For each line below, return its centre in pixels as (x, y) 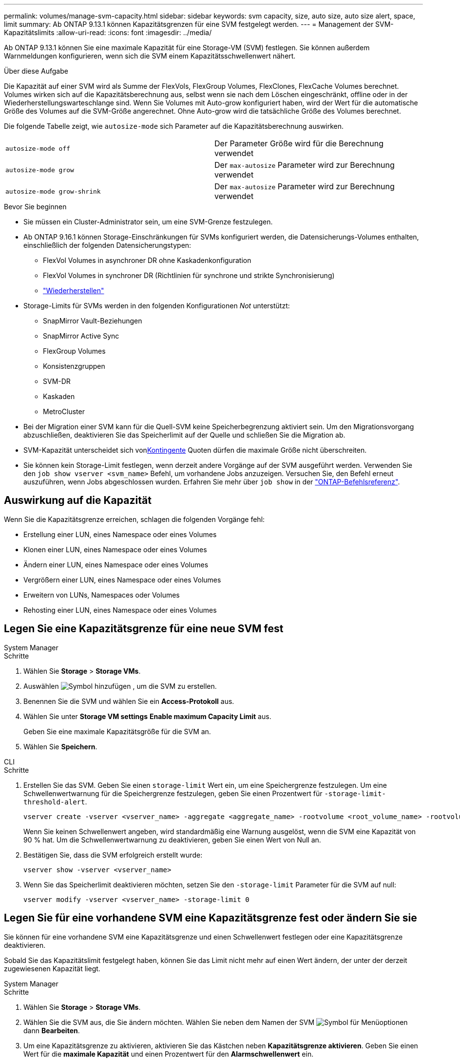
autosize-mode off (38, 148)
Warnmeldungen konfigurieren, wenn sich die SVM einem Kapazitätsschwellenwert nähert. (150, 56)
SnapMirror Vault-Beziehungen (93, 321)
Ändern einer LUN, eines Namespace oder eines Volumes (116, 564)
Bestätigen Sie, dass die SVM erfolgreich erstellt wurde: (113, 855)
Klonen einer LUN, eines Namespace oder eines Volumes (115, 549)
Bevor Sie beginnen (35, 207)
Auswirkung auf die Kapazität (78, 501)
